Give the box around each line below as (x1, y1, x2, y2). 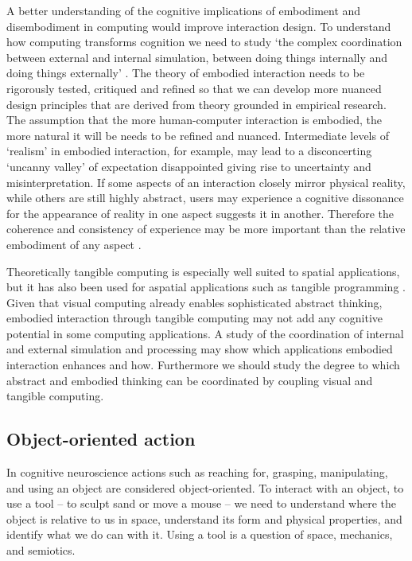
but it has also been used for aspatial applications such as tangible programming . (6, 279, 406, 295)
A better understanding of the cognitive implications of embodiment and (6, 2, 361, 18)
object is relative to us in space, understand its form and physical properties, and (6, 510, 402, 527)
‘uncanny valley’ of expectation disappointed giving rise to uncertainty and (6, 158, 371, 174)
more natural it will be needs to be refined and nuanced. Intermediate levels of (6, 127, 389, 143)
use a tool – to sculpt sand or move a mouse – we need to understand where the (6, 495, 397, 512)
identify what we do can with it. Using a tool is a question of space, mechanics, (6, 526, 393, 543)
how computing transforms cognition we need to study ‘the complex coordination (6, 33, 402, 50)
